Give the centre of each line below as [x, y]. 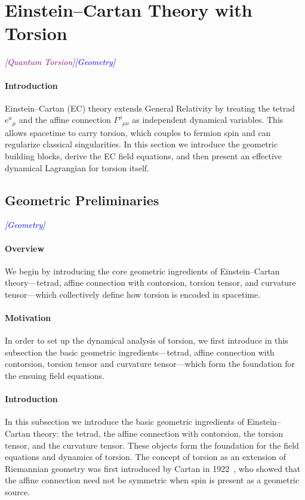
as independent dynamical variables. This [208, 120]
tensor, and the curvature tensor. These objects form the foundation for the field [152, 445]
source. [18, 492]
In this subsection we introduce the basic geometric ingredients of [125, 422]
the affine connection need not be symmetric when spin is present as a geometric [152, 480]
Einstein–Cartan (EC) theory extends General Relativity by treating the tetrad [150, 108]
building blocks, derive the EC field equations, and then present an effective [144, 155]
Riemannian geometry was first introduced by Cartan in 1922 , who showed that [153, 468]
